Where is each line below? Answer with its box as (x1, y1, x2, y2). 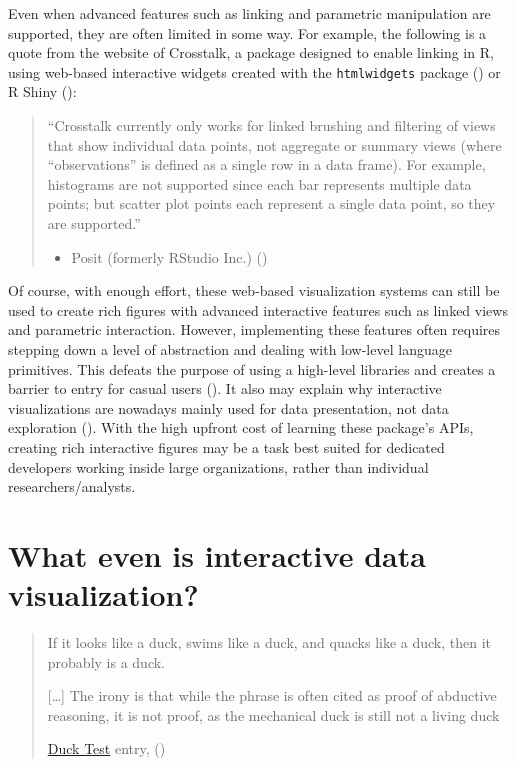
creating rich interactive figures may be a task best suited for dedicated (8, 436, 445, 457)
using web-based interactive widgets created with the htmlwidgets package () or (8, 61, 501, 82)
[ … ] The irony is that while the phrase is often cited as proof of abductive (47, 685, 497, 706)
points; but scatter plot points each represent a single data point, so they (47, 193, 496, 214)
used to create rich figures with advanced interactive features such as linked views (8, 299, 508, 320)
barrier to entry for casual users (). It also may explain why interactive (8, 378, 442, 399)
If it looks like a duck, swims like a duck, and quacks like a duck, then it (47, 632, 492, 653)
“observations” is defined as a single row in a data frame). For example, (47, 154, 486, 175)
